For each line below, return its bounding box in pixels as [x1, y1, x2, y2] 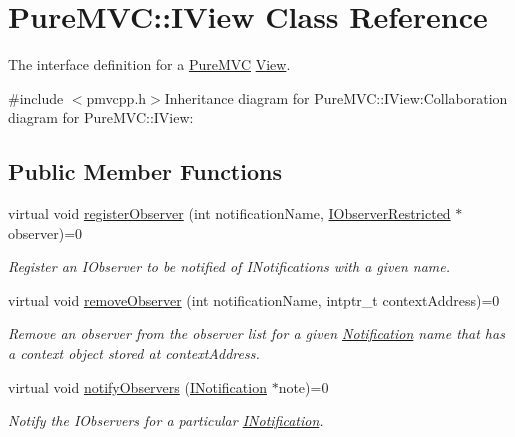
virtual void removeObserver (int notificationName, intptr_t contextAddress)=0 [8, 289, 500, 310]
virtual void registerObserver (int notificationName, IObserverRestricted [8, 203, 451, 224]
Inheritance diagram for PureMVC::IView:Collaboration [164, 87, 508, 108]
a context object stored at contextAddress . [8, 343, 260, 364]
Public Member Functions [8, 156, 282, 187]
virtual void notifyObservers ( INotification [8, 376, 267, 397]
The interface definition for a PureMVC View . [8, 54, 291, 75]
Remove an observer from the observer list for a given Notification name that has [8, 323, 505, 344]
